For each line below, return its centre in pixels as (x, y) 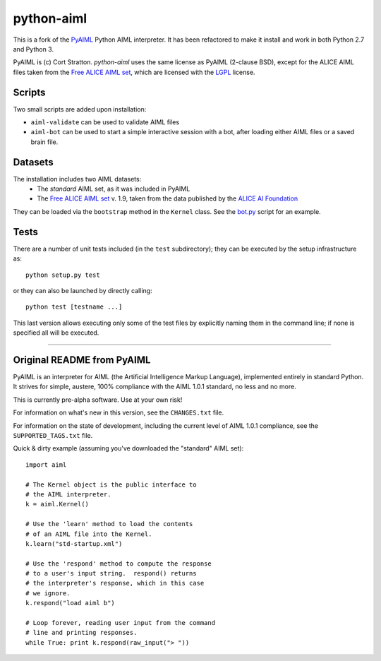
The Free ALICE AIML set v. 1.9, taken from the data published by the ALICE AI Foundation (168, 198)
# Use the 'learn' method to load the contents (109, 524)
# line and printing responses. (81, 633)
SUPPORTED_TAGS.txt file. (53, 435)
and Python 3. (34, 49)
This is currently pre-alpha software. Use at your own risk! (98, 400)
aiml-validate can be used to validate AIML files (105, 122)
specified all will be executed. (56, 333)
